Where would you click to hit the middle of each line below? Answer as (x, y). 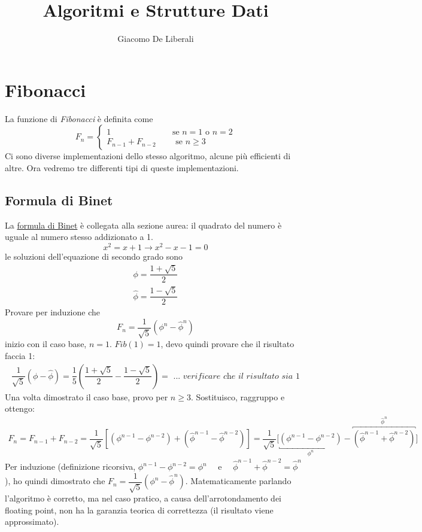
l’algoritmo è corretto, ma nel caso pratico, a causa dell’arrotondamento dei (143, 498)
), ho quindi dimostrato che (55, 481)
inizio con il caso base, (46, 344)
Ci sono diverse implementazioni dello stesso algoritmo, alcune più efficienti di (148, 156)
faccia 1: (20, 355)
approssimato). (32, 522)
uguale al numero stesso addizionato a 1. (79, 237)
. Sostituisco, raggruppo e (238, 396)
